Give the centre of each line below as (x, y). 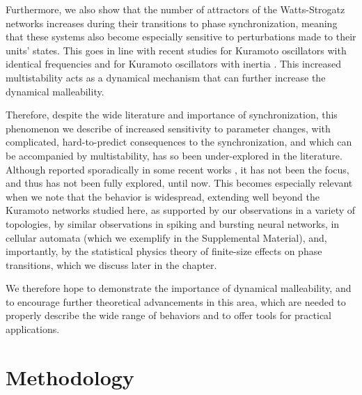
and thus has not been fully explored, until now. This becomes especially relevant (179, 183)
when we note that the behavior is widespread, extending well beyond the (163, 196)
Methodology (70, 377)
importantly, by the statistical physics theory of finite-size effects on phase (164, 251)
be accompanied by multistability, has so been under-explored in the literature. (174, 155)
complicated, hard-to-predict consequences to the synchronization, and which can (179, 142)
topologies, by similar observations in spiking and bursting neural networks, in (173, 223)
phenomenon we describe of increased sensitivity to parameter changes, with (168, 128)
